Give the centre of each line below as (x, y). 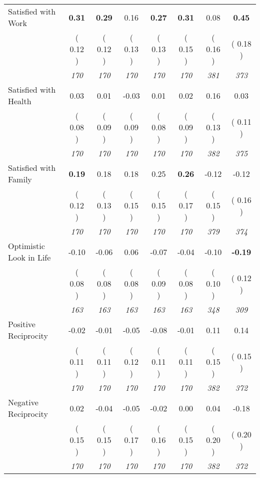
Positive (22, 324)
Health (20, 101)
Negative (23, 402)
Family (20, 179)
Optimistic (26, 246)
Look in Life (29, 257)
